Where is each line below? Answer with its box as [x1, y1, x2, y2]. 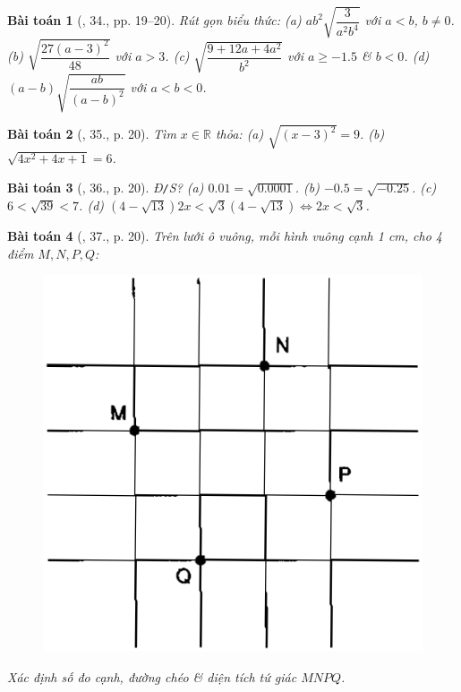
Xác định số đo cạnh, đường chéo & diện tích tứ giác [7, 667, 297, 686]
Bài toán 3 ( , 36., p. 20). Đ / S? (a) [7, 178, 204, 197]
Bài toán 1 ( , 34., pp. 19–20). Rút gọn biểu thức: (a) [7, 11, 302, 30]
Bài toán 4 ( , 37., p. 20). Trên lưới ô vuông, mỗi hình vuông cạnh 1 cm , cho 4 [7, 226, 443, 244]
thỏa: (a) [215, 124, 264, 143]
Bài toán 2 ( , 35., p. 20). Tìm [7, 124, 176, 143]
